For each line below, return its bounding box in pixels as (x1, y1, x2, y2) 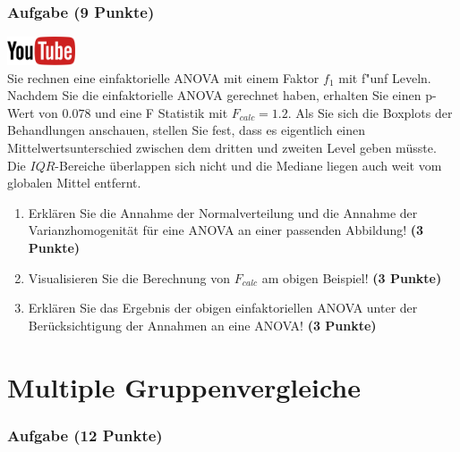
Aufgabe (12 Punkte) (7, 423, 163, 446)
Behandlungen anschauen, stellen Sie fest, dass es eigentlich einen (7, 121, 366, 139)
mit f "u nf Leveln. (338, 68, 431, 87)
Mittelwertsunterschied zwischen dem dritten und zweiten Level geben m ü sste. (7, 138, 437, 156)
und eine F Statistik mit (95, 103, 228, 121)
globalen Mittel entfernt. (7, 173, 141, 192)
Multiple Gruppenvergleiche (7, 368, 361, 405)
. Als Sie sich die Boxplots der (287, 103, 453, 121)
